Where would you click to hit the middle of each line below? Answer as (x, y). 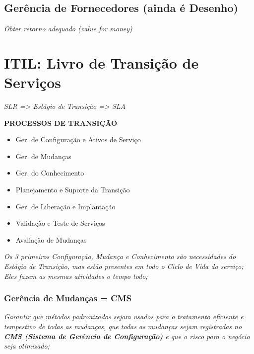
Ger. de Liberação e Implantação (65, 206)
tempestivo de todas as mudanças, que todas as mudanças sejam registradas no (123, 326)
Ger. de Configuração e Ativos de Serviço (78, 139)
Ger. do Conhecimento (50, 173)
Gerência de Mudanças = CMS (68, 298)
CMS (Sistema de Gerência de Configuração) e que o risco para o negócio (127, 336)
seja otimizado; (27, 346)
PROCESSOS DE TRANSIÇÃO (61, 123)
